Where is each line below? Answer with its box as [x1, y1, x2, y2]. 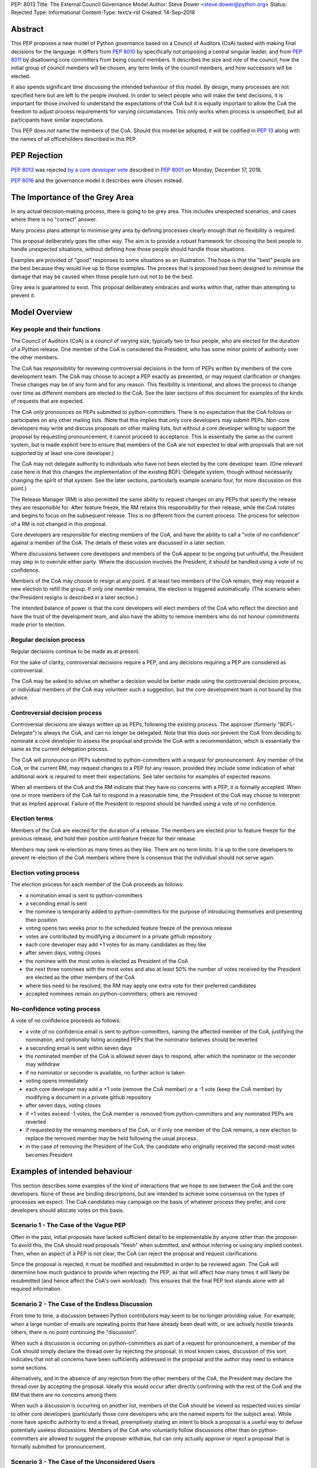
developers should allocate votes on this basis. [11, 1207, 124, 1214]
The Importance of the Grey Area [11, 192, 134, 202]
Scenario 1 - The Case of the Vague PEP [11, 1221, 126, 1230]
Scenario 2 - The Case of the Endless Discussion [11, 1299, 153, 1308]
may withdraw [25, 1060, 60, 1068]
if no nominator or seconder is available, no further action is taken [25, 1069, 185, 1076]
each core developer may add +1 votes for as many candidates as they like [25, 941, 207, 948]
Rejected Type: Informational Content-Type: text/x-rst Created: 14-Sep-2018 [11, 9, 195, 16]
